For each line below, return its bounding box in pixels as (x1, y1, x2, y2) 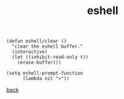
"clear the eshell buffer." (12, 43, 84, 50)
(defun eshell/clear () (6, 38, 67, 45)
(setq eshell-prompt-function (6, 70, 84, 76)
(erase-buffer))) (17, 59, 62, 66)
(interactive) (12, 49, 48, 55)
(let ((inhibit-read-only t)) (12, 54, 89, 61)
